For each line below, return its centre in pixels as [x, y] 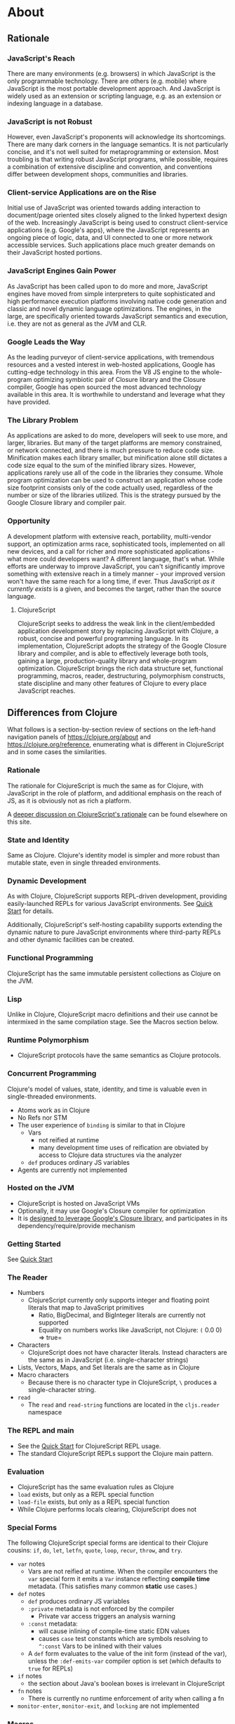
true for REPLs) [51, 1668]
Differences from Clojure [62, 713]
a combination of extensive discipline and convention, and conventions [110, 167]
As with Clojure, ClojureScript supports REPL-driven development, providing [117, 896]
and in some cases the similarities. [57, 752]
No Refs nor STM [42, 1117]
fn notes [29, 1691]
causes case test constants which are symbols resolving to [123, 1639]
